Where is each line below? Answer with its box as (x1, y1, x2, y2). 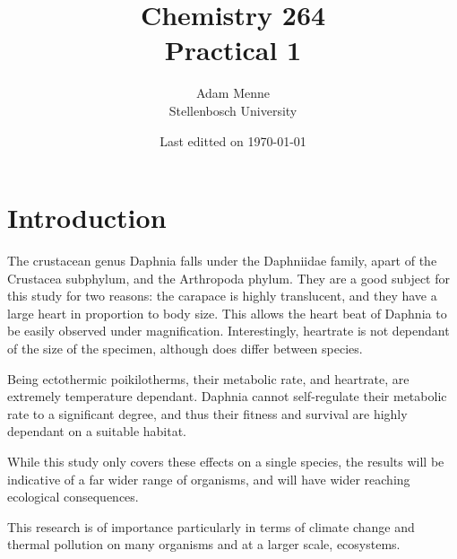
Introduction (7, 199, 167, 236)
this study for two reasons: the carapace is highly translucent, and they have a (7, 286, 437, 305)
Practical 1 (164, 31, 302, 68)
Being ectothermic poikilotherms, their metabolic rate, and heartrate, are (7, 369, 410, 388)
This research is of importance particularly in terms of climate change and (7, 517, 415, 536)
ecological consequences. (7, 487, 139, 506)
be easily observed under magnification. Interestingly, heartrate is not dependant (7, 321, 450, 340)
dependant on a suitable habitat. (7, 422, 187, 441)
